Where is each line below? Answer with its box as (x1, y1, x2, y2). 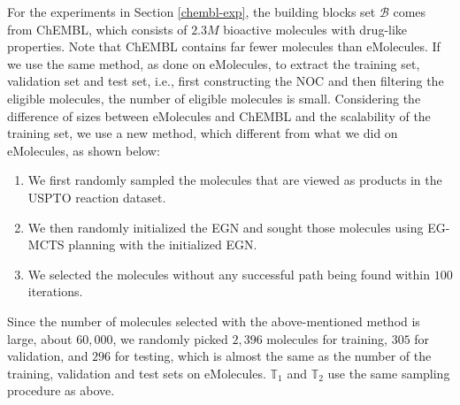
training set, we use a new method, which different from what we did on (7, 124, 398, 142)
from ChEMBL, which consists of (7, 19, 188, 38)
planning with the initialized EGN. (68, 235, 257, 254)
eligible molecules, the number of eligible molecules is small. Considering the (7, 88, 421, 107)
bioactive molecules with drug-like (223, 19, 408, 38)
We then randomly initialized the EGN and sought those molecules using (27, 218, 424, 236)
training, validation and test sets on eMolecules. (7, 363, 266, 382)
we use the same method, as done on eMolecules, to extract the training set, (7, 54, 420, 73)
